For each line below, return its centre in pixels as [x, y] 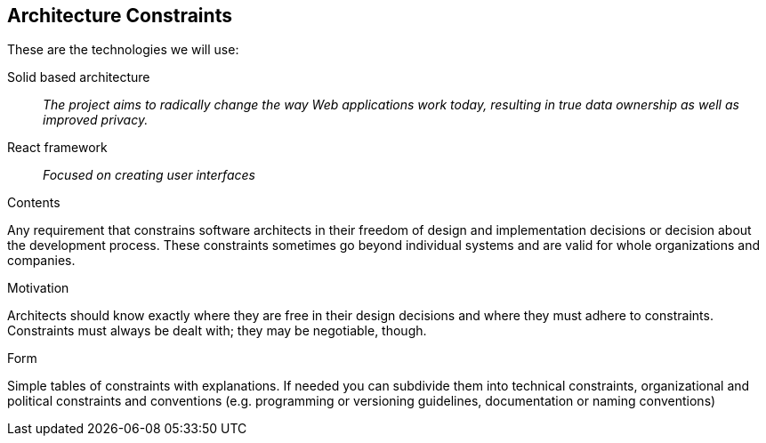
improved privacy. [96, 120]
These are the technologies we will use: [123, 50]
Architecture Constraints [120, 16]
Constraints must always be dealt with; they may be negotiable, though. [217, 331]
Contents [34, 203]
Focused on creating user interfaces [149, 175]
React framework [57, 148]
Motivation [38, 288]
